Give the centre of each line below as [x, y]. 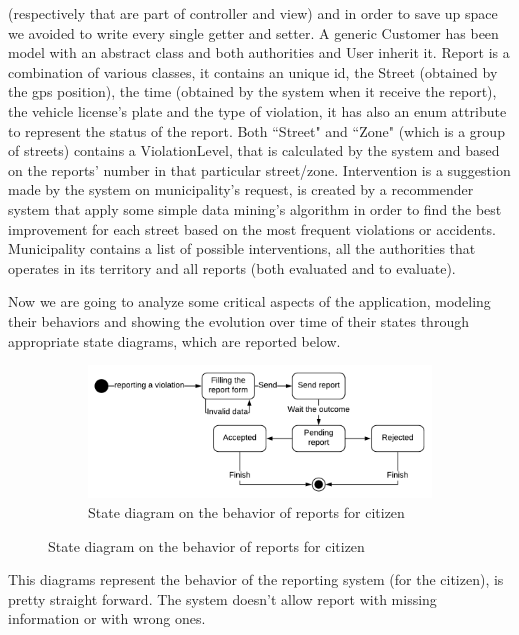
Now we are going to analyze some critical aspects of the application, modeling [249, 301]
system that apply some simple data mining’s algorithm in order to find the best [255, 208]
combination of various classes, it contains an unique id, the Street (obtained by [253, 71]
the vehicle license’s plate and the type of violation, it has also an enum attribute [257, 110]
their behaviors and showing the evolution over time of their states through [238, 320]
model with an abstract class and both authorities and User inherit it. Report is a [259, 52]
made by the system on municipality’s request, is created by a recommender [241, 189]
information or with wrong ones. [107, 618]
